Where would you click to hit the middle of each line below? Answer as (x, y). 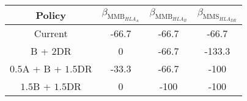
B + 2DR (51, 51)
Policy (51, 15)
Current (51, 33)
